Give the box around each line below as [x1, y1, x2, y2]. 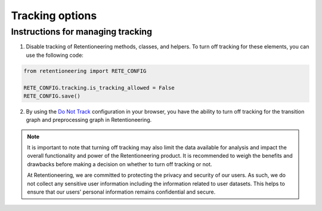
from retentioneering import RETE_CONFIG [23, 68, 147, 74]
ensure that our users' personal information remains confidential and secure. [27, 188, 216, 195]
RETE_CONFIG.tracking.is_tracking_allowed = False [23, 84, 175, 91]
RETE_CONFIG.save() [23, 93, 80, 99]
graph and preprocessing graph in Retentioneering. [26, 117, 152, 124]
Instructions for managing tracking [11, 26, 152, 37]
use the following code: [26, 51, 83, 59]
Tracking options [11, 9, 97, 22]
